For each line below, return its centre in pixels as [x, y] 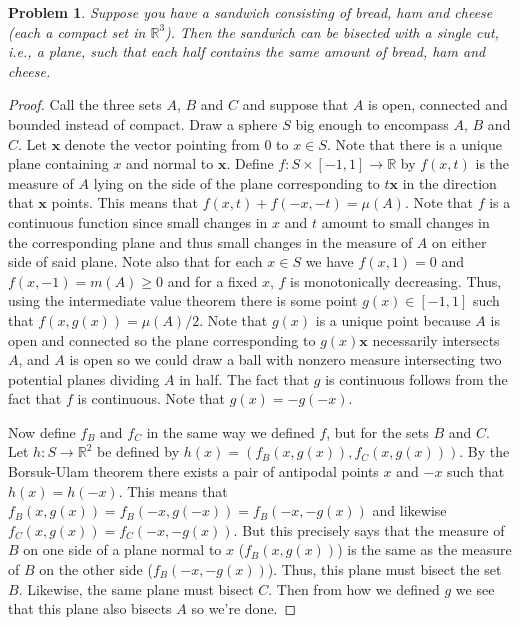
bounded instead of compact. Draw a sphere [143, 123]
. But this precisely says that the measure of [369, 529]
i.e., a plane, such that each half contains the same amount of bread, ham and [247, 51]
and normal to [170, 163]
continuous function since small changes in [138, 221]
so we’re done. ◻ [244, 608]
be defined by [138, 451]
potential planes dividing [84, 378]
